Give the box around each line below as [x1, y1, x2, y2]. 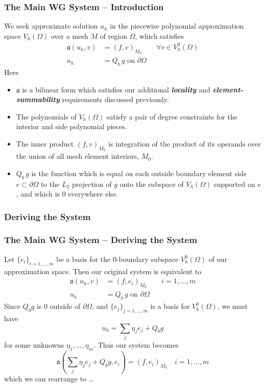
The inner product [16, 138, 74, 149]
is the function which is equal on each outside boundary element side [31, 167, 247, 178]
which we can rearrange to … [4, 373, 94, 384]
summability [16, 94, 60, 105]
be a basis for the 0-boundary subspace [56, 253, 179, 264]
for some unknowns [4, 339, 64, 350]
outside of [50, 301, 81, 311]
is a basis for [150, 301, 190, 311]
